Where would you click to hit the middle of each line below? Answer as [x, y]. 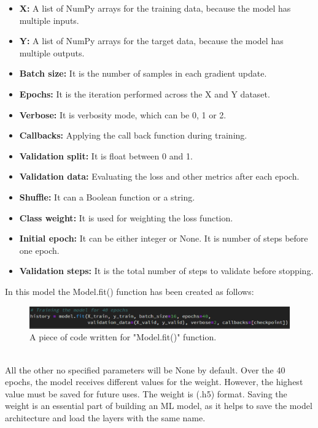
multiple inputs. [49, 20]
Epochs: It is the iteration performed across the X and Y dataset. [145, 94]
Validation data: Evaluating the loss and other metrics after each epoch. [159, 176]
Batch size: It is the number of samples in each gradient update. [143, 73]
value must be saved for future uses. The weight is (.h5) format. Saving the [146, 393]
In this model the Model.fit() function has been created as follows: [130, 291]
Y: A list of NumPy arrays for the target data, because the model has [151, 41]
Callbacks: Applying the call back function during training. [133, 135]
